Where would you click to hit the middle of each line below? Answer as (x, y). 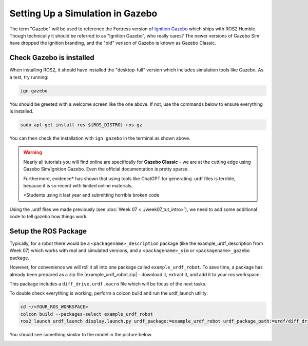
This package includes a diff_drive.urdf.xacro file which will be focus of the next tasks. (108, 284)
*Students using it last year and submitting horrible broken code (91, 195)
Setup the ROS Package (48, 231)
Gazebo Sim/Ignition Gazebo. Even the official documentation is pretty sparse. (106, 169)
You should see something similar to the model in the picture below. (81, 335)
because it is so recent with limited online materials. (78, 185)
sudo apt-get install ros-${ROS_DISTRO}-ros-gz (81, 125)
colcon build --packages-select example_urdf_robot (87, 314)
